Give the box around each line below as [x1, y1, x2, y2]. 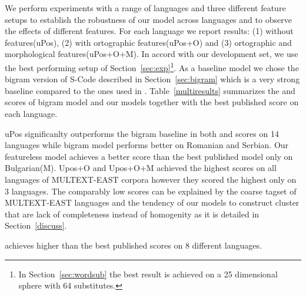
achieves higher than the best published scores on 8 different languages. [5, 239, 262, 251]
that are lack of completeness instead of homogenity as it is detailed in [5, 207, 260, 220]
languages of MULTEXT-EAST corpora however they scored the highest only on [5, 173, 297, 185]
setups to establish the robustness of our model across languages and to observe [5, 13, 292, 25]
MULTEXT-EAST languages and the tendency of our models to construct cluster [5, 196, 300, 209]
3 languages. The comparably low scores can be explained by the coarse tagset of [5, 185, 297, 197]
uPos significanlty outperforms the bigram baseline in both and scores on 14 [5, 127, 279, 139]
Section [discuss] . [5, 219, 67, 232]
